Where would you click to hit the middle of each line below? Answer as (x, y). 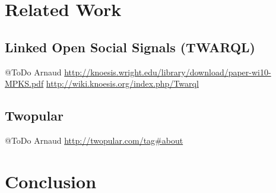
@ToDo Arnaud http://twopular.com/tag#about (94, 140)
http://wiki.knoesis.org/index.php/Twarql (122, 83)
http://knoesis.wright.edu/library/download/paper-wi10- (168, 72)
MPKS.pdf (24, 83)
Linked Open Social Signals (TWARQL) (130, 47)
